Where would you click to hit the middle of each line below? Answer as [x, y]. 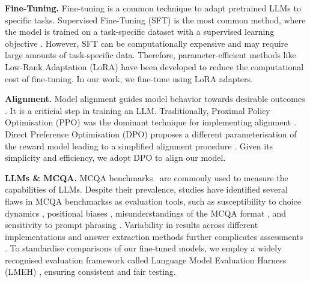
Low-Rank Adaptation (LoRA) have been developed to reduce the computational [154, 66]
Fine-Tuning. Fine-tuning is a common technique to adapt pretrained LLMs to [153, 8]
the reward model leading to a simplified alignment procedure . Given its [139, 145]
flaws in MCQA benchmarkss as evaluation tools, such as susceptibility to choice [153, 201]
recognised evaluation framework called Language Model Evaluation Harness [146, 259]
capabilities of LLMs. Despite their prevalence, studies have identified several [146, 189]
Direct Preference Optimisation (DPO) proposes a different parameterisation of [151, 133]
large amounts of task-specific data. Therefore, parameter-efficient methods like [150, 55]
